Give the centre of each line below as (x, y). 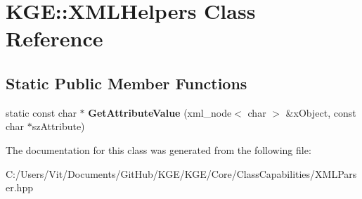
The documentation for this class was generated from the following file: (159, 149)
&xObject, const (321, 112)
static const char (41, 112)
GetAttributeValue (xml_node (160, 112)
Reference (54, 38)
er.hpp (19, 187)
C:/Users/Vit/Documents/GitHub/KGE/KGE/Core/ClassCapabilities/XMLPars (181, 173)
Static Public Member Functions (127, 83)
